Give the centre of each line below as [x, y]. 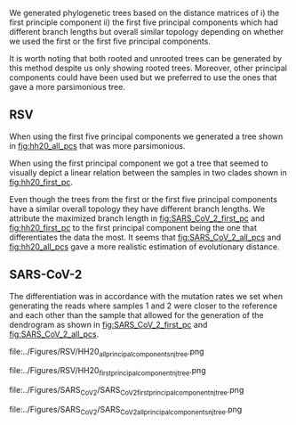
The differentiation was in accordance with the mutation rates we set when [146, 296]
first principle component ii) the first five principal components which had [144, 22]
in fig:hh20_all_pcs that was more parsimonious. [97, 145]
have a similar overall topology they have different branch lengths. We [137, 208]
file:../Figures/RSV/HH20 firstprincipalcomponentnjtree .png [108, 372]
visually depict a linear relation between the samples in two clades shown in [148, 172]
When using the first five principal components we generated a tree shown [146, 136]
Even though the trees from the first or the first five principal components [144, 199]
